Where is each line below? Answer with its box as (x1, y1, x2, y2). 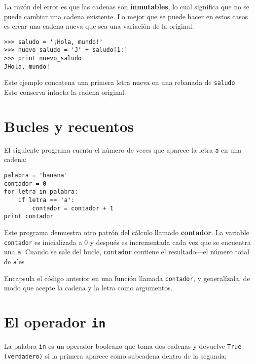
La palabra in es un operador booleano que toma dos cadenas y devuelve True (4, 341, 242, 351)
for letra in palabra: (4, 188, 78, 196)
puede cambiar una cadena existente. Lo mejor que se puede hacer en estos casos (4, 11, 248, 21)
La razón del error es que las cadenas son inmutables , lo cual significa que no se (4, 1, 250, 11)
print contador (4, 213, 54, 220)
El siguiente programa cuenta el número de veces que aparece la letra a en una (4, 144, 242, 155)
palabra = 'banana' (4, 172, 68, 179)
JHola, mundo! (4, 63, 50, 70)
